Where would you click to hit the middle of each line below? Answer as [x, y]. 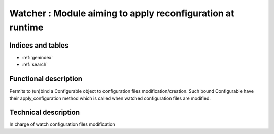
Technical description [45, 113]
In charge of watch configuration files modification [62, 124]
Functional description [46, 79]
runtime [26, 27]
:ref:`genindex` [38, 57]
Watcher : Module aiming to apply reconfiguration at [122, 13]
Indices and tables [39, 45]
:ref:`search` [35, 64]
